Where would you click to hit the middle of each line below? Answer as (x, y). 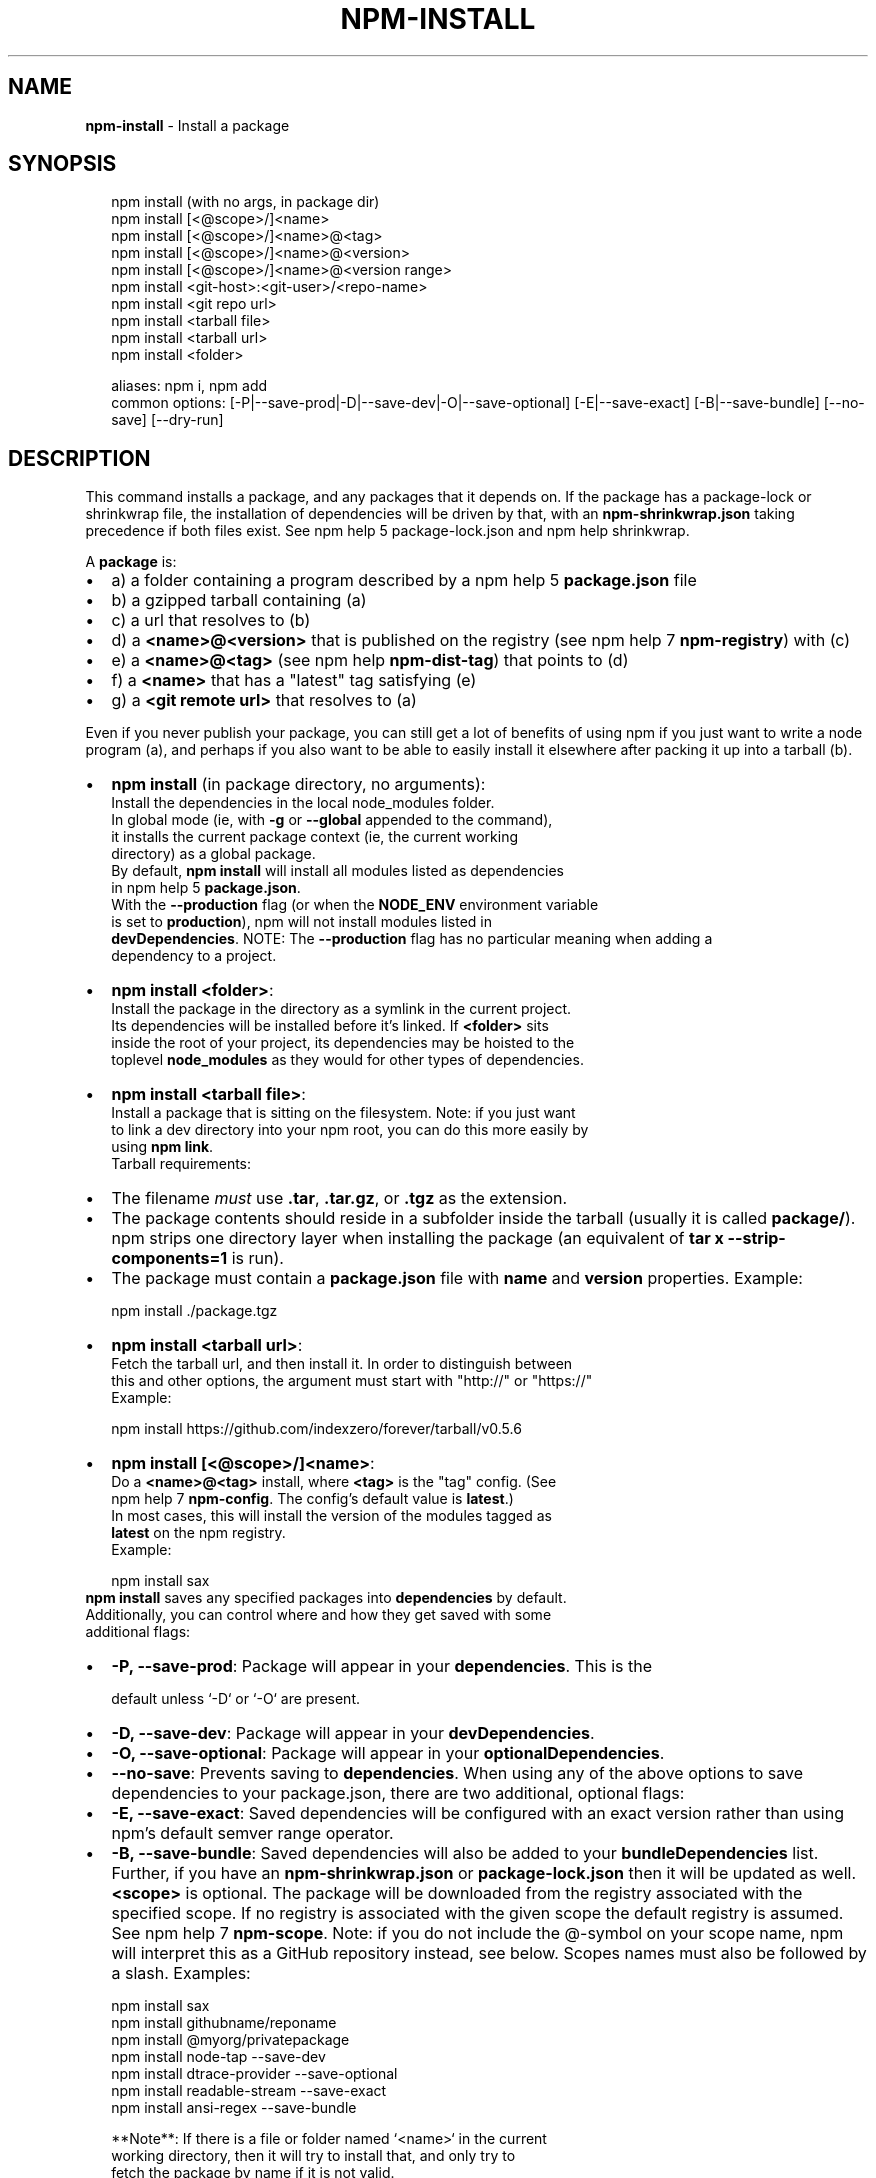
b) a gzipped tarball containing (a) (239, 600)
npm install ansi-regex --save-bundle (234, 2108)
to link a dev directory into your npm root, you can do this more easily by (350, 1130)
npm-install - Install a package (187, 125)
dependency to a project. (194, 956)
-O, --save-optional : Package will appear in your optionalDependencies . (388, 1753)
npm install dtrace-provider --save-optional (254, 2074)
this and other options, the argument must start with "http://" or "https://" (352, 1381)
